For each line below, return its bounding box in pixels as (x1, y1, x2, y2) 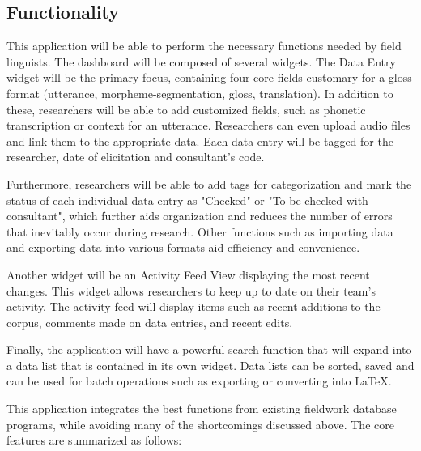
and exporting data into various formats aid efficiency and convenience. (6, 239, 360, 256)
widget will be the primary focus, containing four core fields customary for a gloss (6, 69, 412, 86)
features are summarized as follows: (6, 432, 182, 449)
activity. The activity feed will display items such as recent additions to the (6, 298, 381, 315)
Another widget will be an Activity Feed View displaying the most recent (6, 266, 370, 283)
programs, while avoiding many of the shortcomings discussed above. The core (6, 415, 394, 432)
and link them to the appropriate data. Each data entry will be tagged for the (6, 132, 393, 149)
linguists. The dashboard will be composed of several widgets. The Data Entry (6, 53, 396, 70)
